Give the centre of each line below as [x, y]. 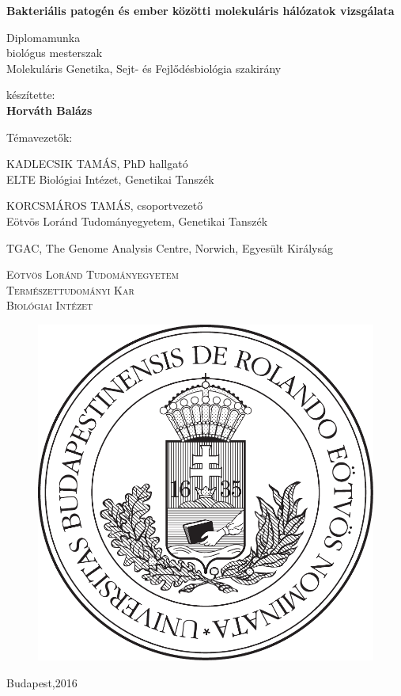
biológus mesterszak [55, 53]
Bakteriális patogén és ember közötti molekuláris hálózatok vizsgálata [200, 10]
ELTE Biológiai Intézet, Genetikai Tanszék [110, 179]
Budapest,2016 [42, 682]
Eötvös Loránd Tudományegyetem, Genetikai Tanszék [137, 221]
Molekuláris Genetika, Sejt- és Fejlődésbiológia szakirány [144, 68]
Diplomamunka [44, 37]
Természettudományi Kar [70, 289]
